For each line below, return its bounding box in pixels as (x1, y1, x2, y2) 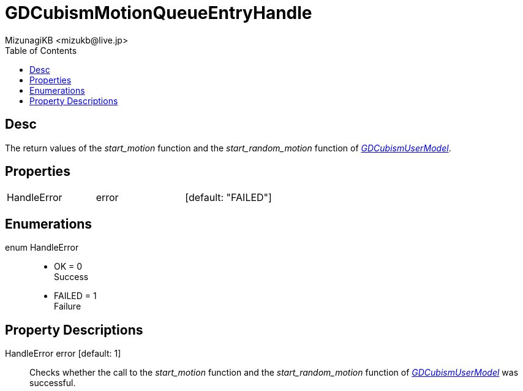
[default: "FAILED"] (185, 191, 272, 204)
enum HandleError (5, 242, 79, 253)
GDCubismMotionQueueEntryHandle (5, 2, 312, 23)
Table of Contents (5, 45, 77, 56)
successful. (29, 378, 76, 389)
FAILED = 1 (54, 290, 97, 302)
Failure (54, 301, 81, 312)
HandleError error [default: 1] (5, 348, 121, 359)
